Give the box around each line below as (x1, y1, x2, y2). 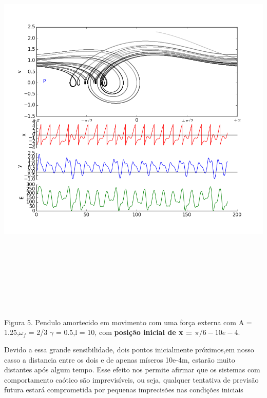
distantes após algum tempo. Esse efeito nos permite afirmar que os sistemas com (4, 364, 260, 375)
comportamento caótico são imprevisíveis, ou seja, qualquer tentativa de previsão (4, 374, 259, 385)
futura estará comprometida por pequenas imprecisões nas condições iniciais (4, 384, 243, 395)
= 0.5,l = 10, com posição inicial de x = (55, 327, 193, 337)
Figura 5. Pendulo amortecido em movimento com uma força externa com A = (4, 316, 252, 327)
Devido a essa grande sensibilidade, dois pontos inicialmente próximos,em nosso (4, 344, 254, 355)
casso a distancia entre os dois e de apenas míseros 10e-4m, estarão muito (4, 354, 235, 365)
